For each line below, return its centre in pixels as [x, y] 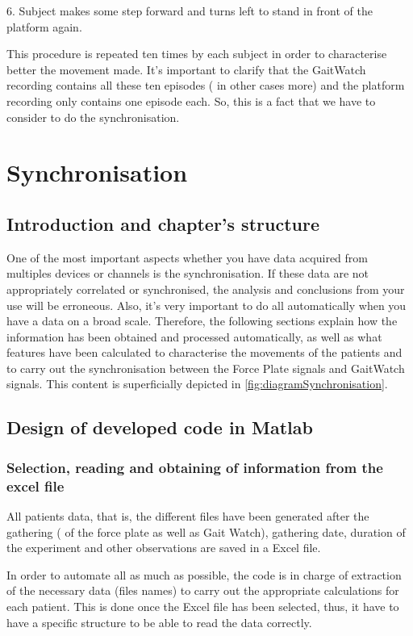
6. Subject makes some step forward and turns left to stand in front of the [190, 10]
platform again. [44, 26]
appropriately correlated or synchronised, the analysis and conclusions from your [206, 289]
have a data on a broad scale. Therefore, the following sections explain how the [202, 321]
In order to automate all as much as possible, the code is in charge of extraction [204, 574]
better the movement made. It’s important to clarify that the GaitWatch [186, 69]
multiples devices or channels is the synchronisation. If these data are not [188, 273]
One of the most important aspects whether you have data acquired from [187, 257]
